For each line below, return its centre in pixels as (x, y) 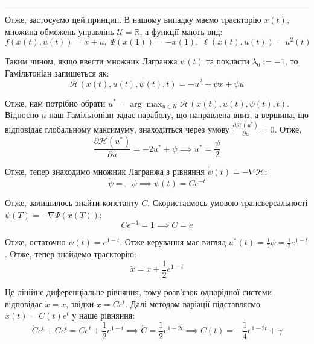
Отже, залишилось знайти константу (72, 203)
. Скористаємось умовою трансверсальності (228, 203)
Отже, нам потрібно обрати (55, 103)
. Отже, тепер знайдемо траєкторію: (71, 254)
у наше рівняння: (104, 315)
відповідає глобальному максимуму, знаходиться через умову (117, 129)
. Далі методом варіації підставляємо (193, 303)
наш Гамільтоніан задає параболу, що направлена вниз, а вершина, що (179, 115)
